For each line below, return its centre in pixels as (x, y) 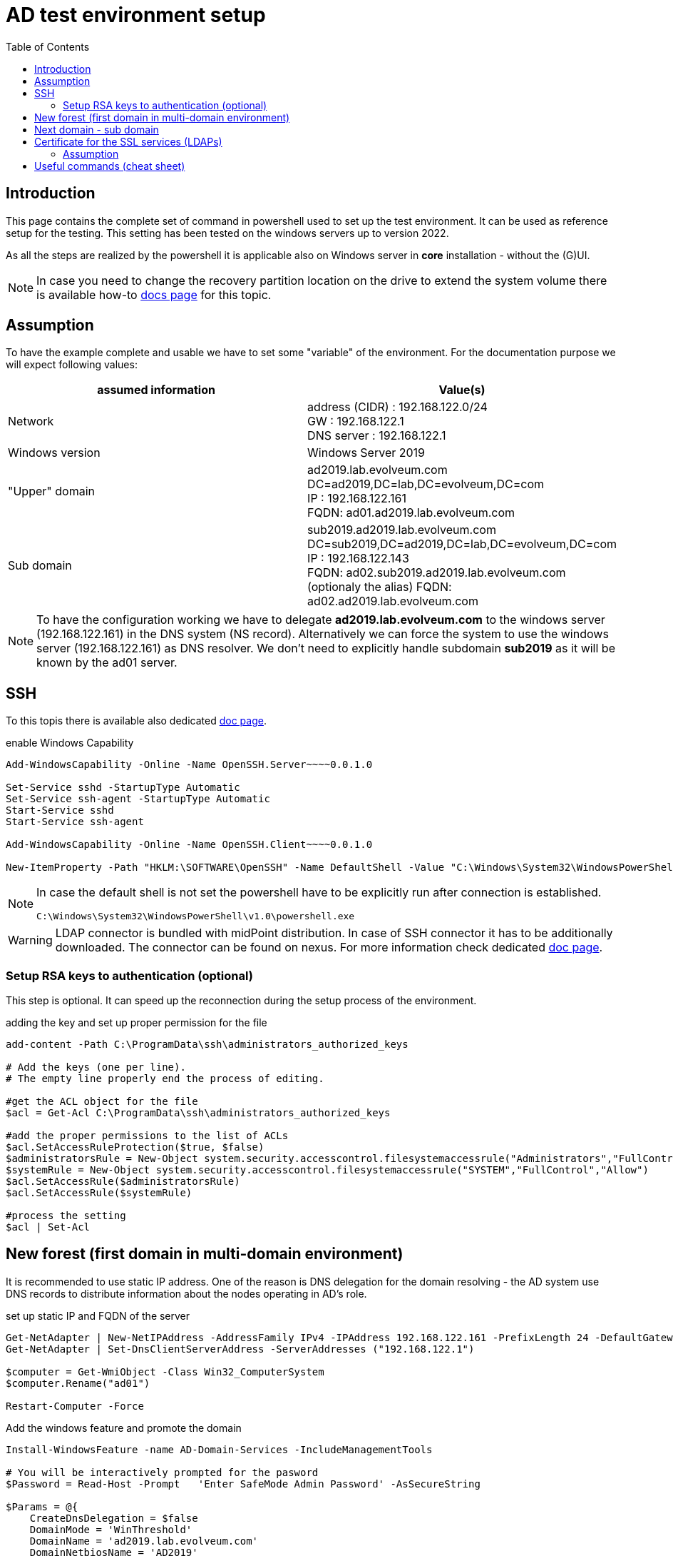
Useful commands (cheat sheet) (110, 166)
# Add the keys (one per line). (96, 1067)
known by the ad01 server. (107, 663)
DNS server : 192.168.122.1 (377, 436)
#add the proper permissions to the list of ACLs (147, 1136)
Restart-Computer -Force (75, 1406)
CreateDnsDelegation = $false (114, 1518)
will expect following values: (72, 365)
